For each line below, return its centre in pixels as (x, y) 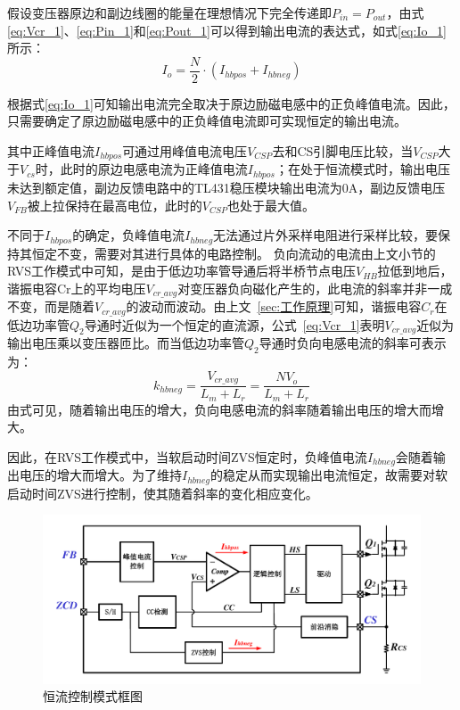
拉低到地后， (415, 271)
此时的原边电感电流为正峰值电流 (154, 169)
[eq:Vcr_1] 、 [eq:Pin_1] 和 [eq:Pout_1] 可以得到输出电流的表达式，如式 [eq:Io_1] (227, 30)
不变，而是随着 (51, 306)
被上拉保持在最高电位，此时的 (115, 205)
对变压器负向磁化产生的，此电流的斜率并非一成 (315, 288)
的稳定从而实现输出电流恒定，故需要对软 (329, 475)
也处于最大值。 (271, 205)
